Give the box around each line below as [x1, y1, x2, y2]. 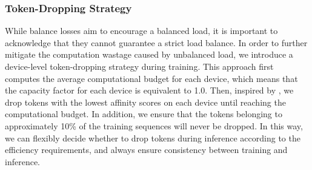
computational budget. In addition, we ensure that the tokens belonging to [5, 107, 282, 120]
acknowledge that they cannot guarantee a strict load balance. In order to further [5, 36, 308, 49]
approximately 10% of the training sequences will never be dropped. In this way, [5, 119, 303, 132]
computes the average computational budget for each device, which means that [5, 72, 298, 84]
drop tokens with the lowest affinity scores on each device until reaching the [5, 95, 286, 108]
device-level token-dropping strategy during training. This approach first [5, 60, 274, 72]
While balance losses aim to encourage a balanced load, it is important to [5, 24, 278, 37]
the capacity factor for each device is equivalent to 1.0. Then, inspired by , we [5, 84, 294, 97]
